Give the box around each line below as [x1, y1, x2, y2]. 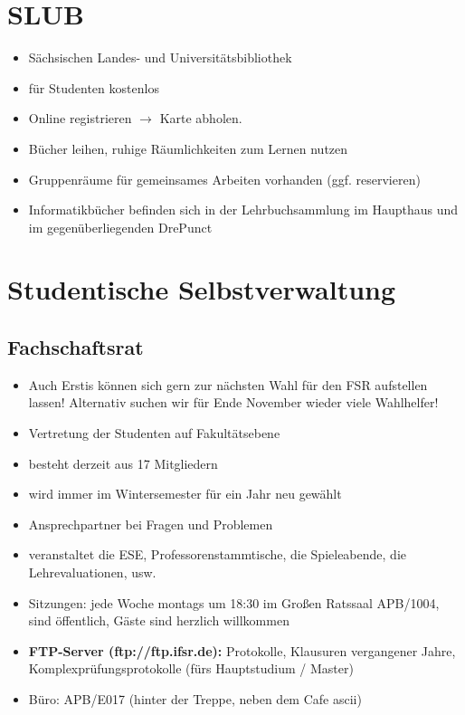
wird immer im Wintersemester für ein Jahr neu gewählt [28, 484, 342, 503]
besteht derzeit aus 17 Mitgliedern [28, 453, 218, 472]
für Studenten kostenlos [28, 78, 159, 97]
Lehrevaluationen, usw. [28, 563, 157, 582]
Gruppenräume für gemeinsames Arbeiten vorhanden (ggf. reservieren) [28, 169, 421, 188]
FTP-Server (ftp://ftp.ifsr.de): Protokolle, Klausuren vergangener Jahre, [28, 641, 456, 660]
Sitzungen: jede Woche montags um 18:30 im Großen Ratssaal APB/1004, [28, 593, 440, 612]
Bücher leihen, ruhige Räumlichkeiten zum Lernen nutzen [28, 138, 348, 157]
